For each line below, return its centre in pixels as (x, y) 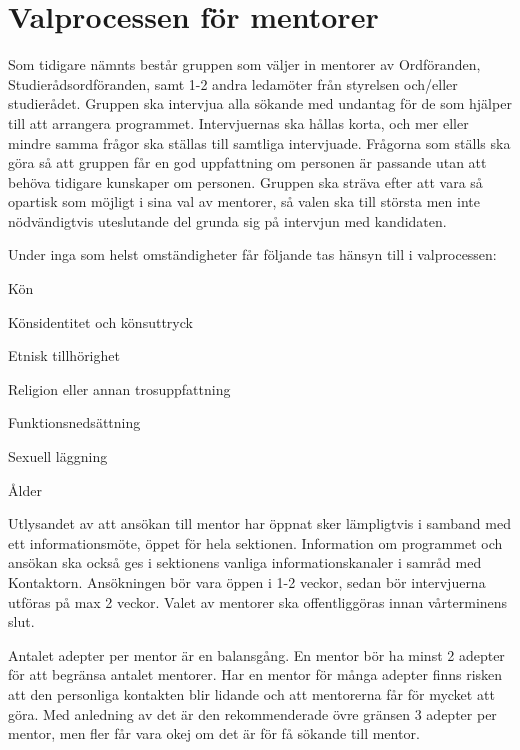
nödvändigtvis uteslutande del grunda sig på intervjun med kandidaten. (227, 220)
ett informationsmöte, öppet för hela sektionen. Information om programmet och (255, 542)
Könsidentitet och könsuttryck (100, 321)
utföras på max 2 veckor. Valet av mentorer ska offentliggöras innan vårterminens (258, 601)
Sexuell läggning (58, 456)
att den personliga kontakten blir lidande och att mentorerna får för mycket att (251, 693)
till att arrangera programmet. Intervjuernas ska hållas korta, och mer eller (238, 122)
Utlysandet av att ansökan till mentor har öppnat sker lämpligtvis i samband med (259, 523)
